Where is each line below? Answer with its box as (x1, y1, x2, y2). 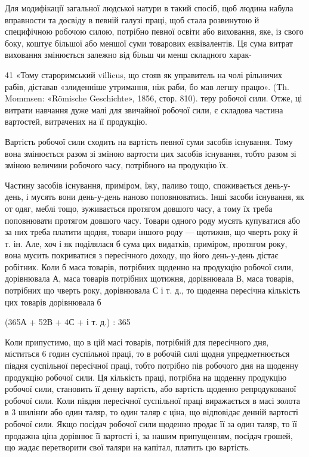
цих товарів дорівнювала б (5, 295, 101, 308)
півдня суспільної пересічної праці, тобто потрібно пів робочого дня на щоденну (5, 359, 299, 372)
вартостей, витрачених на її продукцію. (5, 115, 147, 128)
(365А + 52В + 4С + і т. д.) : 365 (5, 316, 131, 328)
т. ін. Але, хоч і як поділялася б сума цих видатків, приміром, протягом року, (5, 237, 288, 249)
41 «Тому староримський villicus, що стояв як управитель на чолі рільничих (5, 68, 282, 81)
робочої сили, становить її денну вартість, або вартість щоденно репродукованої (5, 382, 296, 395)
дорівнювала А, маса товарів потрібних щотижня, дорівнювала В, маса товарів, (5, 272, 294, 285)
